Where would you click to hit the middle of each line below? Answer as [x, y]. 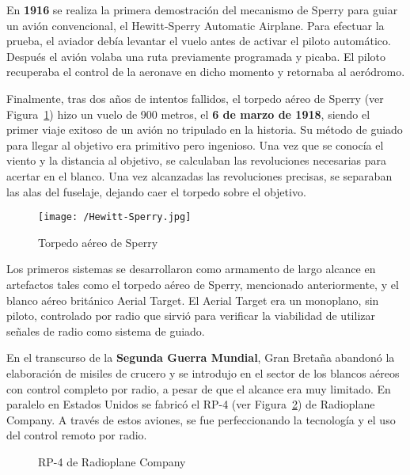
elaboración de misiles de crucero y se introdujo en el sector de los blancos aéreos [203, 372]
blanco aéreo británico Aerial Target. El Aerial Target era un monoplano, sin [193, 300]
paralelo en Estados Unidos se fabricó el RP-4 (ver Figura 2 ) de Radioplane [191, 404]
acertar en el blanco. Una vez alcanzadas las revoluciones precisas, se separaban [199, 175]
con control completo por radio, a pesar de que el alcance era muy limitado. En [199, 388]
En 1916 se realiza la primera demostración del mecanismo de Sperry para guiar [202, 9]
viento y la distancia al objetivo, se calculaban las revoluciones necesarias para [197, 160]
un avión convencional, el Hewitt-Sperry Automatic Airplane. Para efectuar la [196, 25]
